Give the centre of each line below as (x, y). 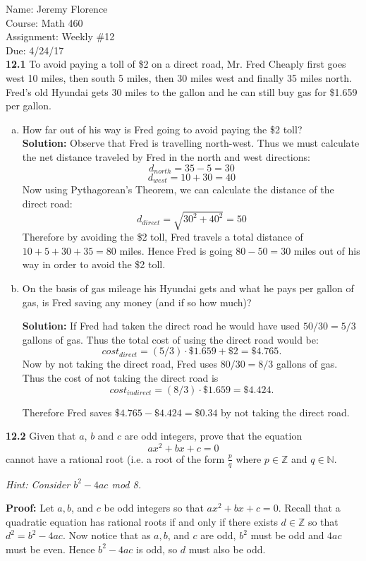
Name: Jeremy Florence (57, 8)
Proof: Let (30, 508)
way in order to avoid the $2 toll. (94, 264)
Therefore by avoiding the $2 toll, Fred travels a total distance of (163, 237)
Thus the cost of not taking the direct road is (120, 377)
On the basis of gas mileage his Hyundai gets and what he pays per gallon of (188, 288)
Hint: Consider (38, 484)
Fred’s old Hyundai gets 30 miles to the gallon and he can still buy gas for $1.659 (182, 91)
